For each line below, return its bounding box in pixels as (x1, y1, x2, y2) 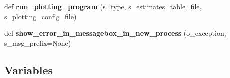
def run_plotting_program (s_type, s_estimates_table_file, (4, 1, 202, 11)
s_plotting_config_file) (4, 11, 77, 21)
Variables (4, 62, 53, 77)
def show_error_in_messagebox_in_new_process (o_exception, (4, 28, 226, 38)
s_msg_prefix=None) (4, 37, 71, 48)
